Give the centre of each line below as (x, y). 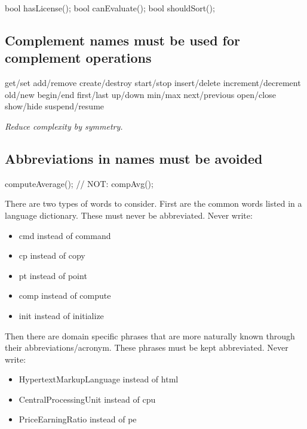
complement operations (78, 58)
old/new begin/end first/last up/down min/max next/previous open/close (140, 94)
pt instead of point (53, 275)
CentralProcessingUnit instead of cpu (87, 399)
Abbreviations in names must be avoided (134, 158)
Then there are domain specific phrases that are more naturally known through (150, 335)
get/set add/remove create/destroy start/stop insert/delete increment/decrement (153, 83)
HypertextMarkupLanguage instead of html (99, 379)
